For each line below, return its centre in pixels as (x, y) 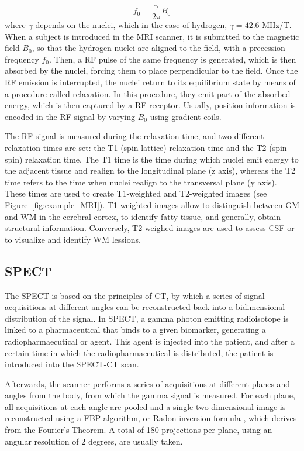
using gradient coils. (186, 116)
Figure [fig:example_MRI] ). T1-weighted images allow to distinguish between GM (152, 204)
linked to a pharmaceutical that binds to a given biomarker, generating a (135, 330)
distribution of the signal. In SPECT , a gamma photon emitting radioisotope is (147, 318)
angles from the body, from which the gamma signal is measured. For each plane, (150, 395)
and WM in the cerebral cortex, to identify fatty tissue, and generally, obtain (143, 216)
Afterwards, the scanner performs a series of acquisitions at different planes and (148, 383)
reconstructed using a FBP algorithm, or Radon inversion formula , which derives (151, 418)
